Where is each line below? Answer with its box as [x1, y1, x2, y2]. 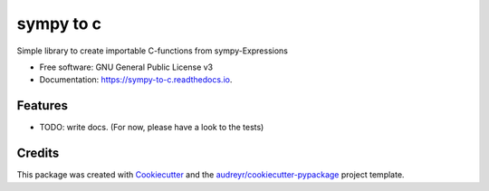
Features [16, 98, 68, 113]
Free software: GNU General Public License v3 [39, 62, 214, 72]
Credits [16, 146, 60, 161]
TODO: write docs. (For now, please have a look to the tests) [39, 122, 264, 133]
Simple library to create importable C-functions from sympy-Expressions [16, 45, 289, 56]
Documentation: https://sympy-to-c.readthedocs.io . [39, 74, 233, 85]
